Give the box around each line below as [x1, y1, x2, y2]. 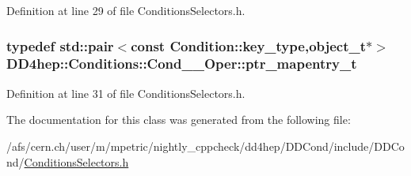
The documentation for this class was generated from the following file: [6, 111, 351, 128]
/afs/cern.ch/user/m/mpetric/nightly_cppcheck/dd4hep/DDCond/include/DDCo [6, 137, 405, 154]
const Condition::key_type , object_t [131, 36, 367, 55]
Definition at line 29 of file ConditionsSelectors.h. [6, 2, 245, 18]
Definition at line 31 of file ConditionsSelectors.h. [6, 84, 245, 101]
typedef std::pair [6, 36, 114, 55]
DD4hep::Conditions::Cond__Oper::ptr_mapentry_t [6, 54, 357, 73]
